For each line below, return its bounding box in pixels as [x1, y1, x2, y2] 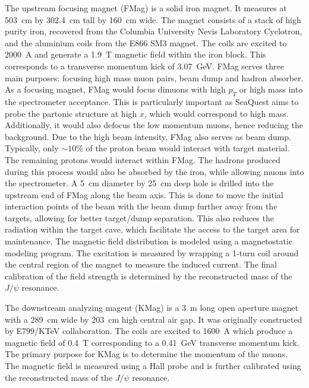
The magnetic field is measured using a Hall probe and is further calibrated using [5, 360, 301, 372]
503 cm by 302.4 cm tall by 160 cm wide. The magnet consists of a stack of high [5, 13, 301, 26]
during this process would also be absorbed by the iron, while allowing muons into [5, 165, 304, 177]
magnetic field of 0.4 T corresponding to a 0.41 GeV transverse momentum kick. [5, 336, 299, 348]
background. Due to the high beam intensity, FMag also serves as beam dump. [5, 130, 291, 142]
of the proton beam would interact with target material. [86, 142, 290, 154]
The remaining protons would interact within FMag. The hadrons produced [5, 153, 280, 166]
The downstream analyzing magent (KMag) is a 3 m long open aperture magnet [5, 301, 299, 314]
